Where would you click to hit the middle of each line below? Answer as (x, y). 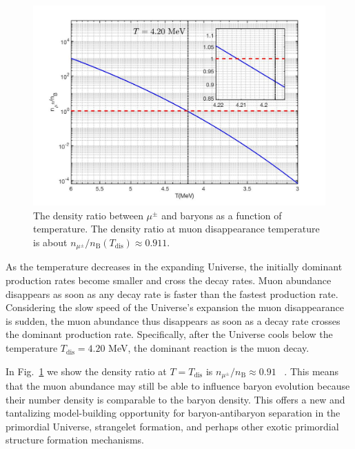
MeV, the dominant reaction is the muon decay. (209, 348)
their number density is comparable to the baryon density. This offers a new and (175, 399)
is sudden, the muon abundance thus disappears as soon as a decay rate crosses (173, 320)
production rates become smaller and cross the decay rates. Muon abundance (169, 280)
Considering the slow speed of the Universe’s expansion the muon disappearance (175, 307)
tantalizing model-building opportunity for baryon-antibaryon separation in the (173, 413)
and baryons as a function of (222, 215)
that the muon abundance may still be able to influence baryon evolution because (178, 386)
